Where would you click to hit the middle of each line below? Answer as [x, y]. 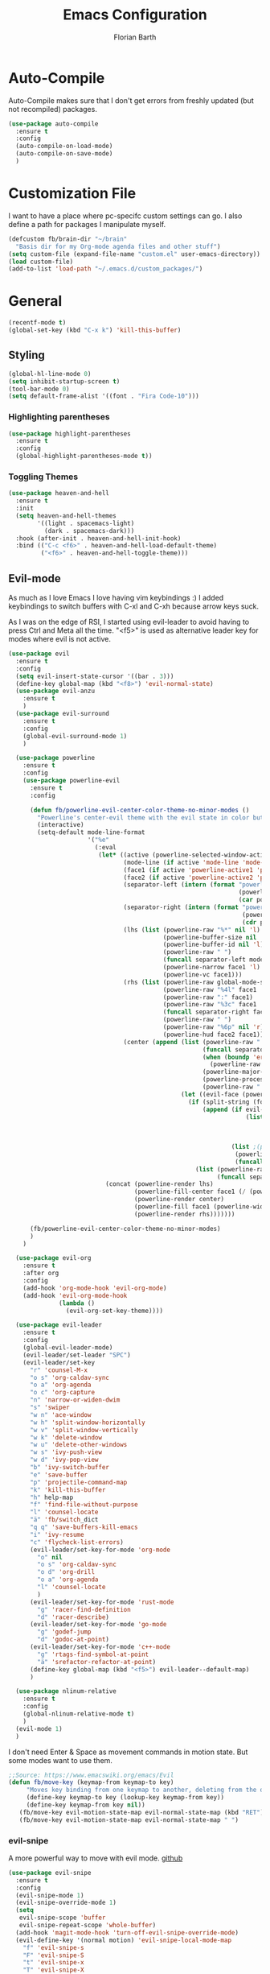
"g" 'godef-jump [64, 1632]
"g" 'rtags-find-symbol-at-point [93, 1654]
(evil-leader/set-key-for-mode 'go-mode [98, 1625]
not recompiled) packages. [53, 109]
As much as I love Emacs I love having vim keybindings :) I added [116, 598]
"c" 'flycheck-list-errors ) [77, 1542]
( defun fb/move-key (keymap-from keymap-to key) [91, 1782]
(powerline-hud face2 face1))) [215, 1034]
